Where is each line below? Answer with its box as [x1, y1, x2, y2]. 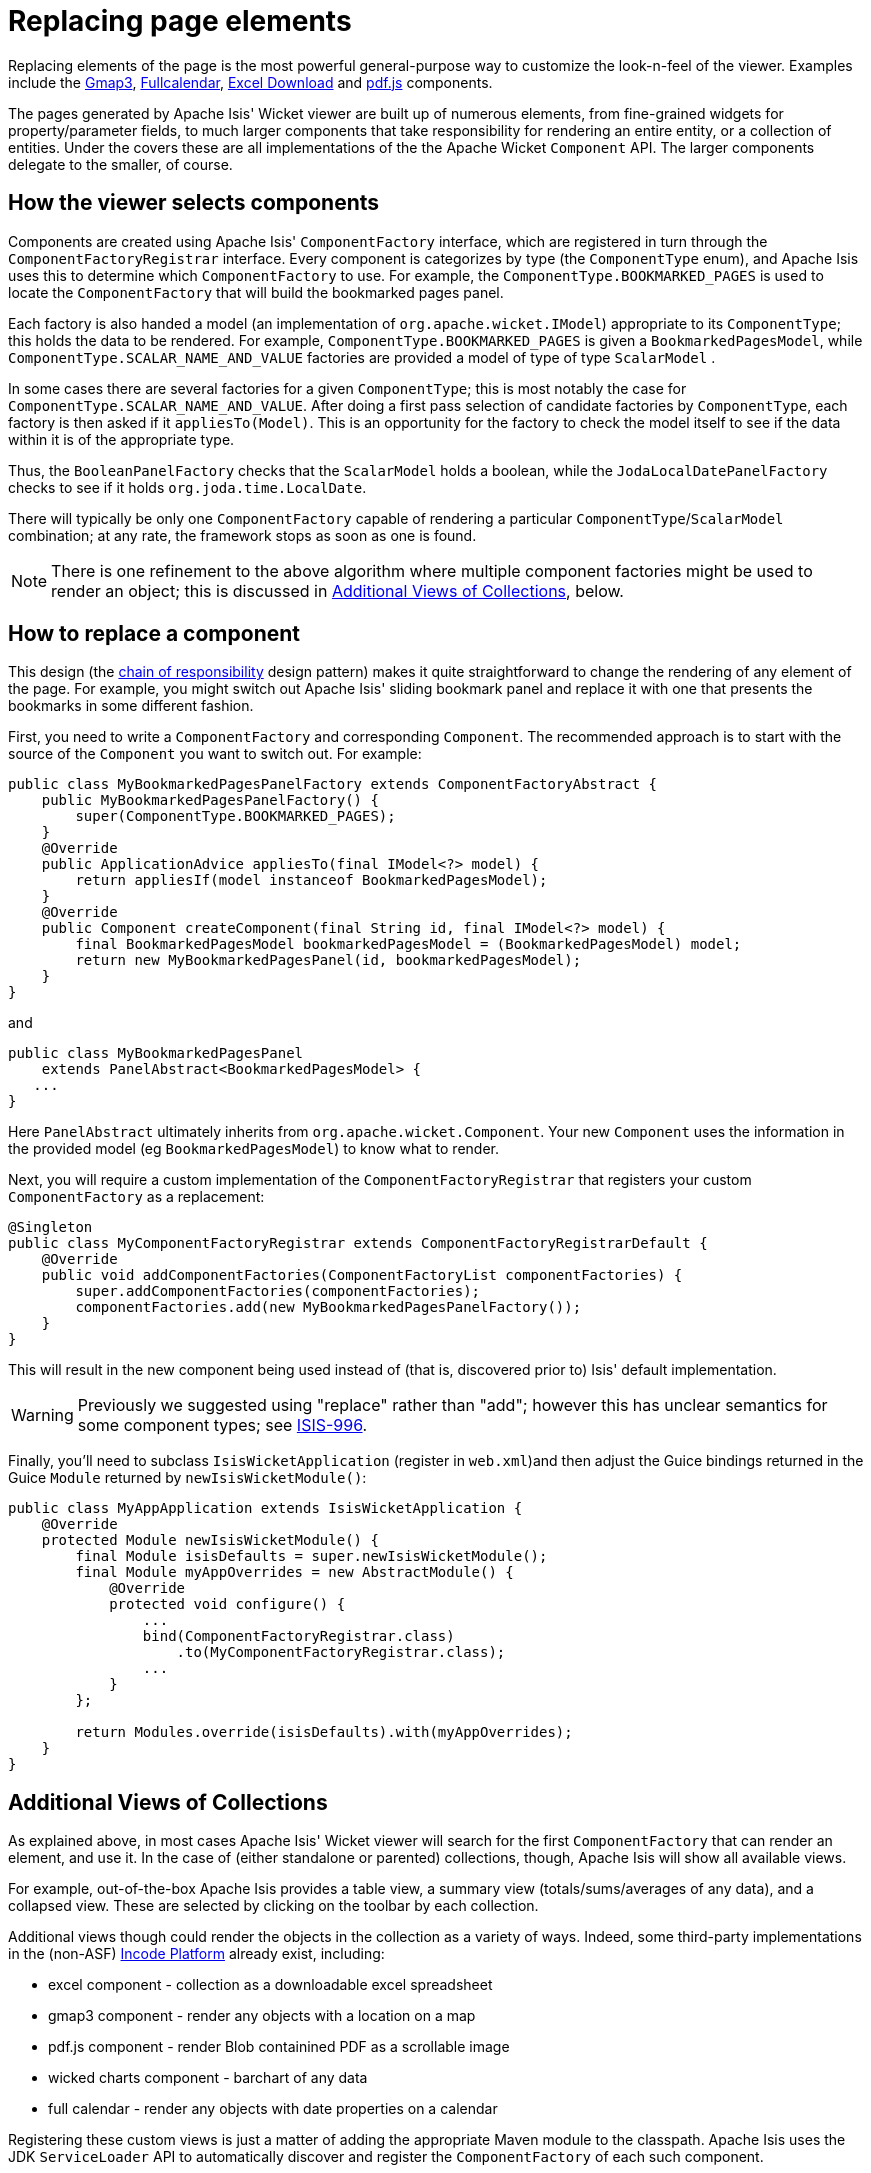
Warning [11, 1405, 74, 1426]
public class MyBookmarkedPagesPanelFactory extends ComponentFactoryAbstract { [8, 776, 658, 793]
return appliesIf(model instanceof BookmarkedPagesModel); [75, 872, 548, 889]
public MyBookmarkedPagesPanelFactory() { [41, 792, 379, 809]
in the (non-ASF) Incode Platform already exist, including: [8, 1945, 385, 1963]
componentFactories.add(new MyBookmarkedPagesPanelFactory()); [75, 1299, 582, 1316]
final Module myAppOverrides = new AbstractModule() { [75, 1564, 514, 1581]
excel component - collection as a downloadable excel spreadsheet [48, 1976, 493, 1994]
